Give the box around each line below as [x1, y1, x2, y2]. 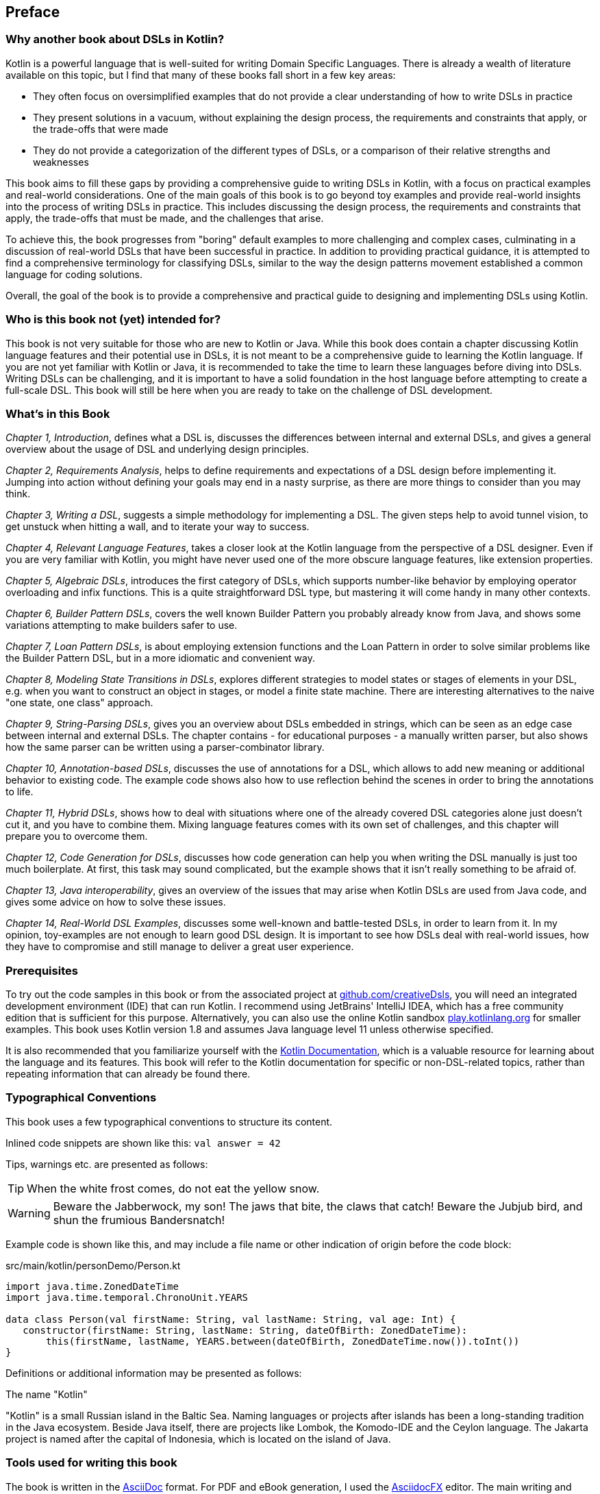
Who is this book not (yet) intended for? [5, 312, 221, 327]
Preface [5, 3, 60, 21]
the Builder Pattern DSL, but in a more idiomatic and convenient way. [5, 652, 315, 664]
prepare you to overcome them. [5, 830, 148, 843]
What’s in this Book [5, 406, 110, 421]
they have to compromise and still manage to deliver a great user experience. [5, 941, 354, 953]
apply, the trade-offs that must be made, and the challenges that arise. [5, 212, 324, 224]
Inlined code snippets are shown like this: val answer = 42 [5, 1136, 281, 1149]
